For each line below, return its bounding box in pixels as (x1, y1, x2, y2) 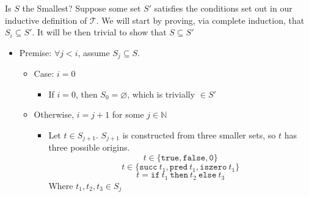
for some (112, 108, 144, 121)
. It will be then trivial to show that (32, 26, 167, 38)
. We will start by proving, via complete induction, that (96, 13, 305, 26)
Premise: (19, 46, 52, 59)
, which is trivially (127, 87, 195, 100)
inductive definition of (5, 13, 87, 26)
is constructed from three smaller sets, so (122, 129, 276, 141)
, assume (78, 46, 110, 59)
